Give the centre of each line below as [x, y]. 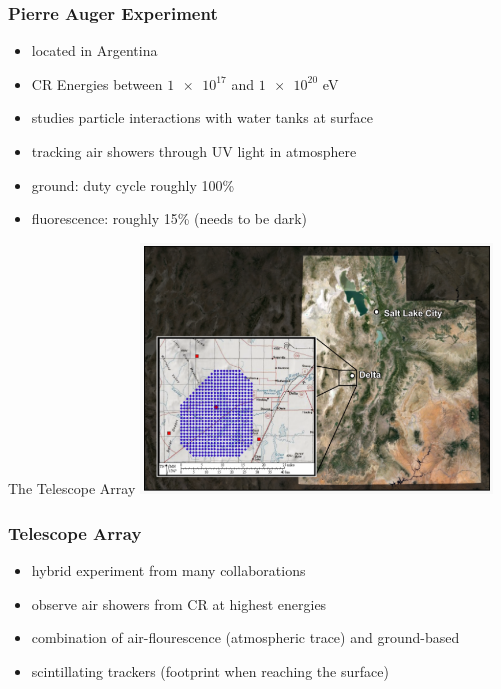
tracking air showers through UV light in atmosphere [194, 151]
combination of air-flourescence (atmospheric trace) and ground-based [245, 637]
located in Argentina [94, 50]
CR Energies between [97, 83]
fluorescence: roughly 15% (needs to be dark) [169, 218]
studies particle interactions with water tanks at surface [202, 117]
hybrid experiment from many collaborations [168, 569]
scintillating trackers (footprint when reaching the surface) [210, 670]
